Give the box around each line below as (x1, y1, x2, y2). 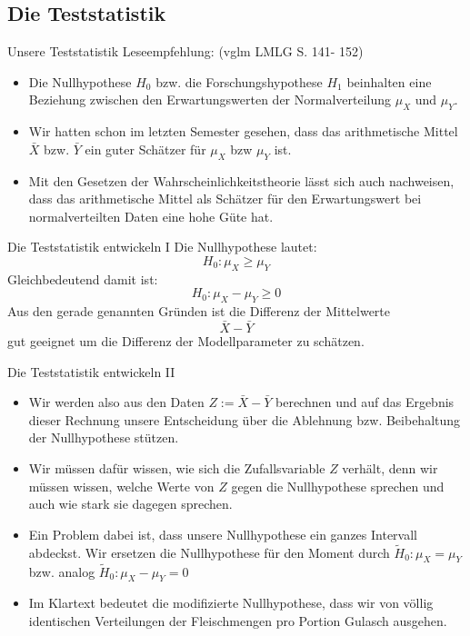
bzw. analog (28, 561, 95, 581)
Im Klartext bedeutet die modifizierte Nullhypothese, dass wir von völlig (28, 593, 434, 612)
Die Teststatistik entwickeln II (7, 362, 175, 381)
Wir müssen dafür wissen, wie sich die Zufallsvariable (28, 458, 325, 477)
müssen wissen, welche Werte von (28, 476, 215, 495)
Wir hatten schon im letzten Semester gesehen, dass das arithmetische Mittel (28, 122, 458, 141)
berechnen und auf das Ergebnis (275, 393, 455, 412)
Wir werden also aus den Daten (28, 393, 205, 412)
